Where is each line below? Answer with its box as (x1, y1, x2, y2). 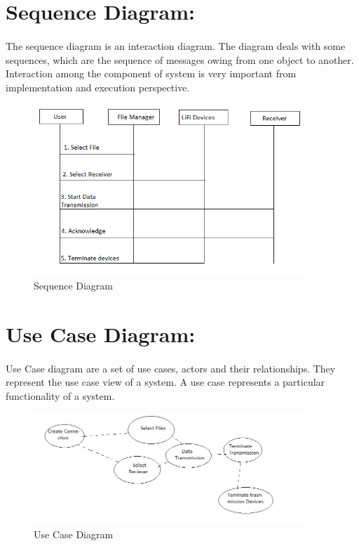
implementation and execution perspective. (6, 79, 190, 94)
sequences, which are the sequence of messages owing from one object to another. (6, 52, 354, 67)
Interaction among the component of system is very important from (6, 66, 297, 81)
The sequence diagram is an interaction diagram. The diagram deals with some (6, 38, 346, 53)
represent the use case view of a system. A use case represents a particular (6, 375, 325, 389)
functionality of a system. (6, 388, 115, 403)
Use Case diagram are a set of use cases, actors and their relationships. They (6, 360, 336, 375)
